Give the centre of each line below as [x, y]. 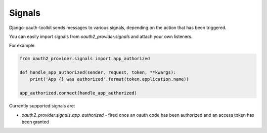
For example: [22, 46]
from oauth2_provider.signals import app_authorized [85, 59]
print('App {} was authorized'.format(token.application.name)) [110, 79]
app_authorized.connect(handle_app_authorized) [78, 93]
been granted [35, 122]
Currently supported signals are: [42, 106]
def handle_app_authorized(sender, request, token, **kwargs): [98, 72]
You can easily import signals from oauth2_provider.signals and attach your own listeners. [101, 36]
